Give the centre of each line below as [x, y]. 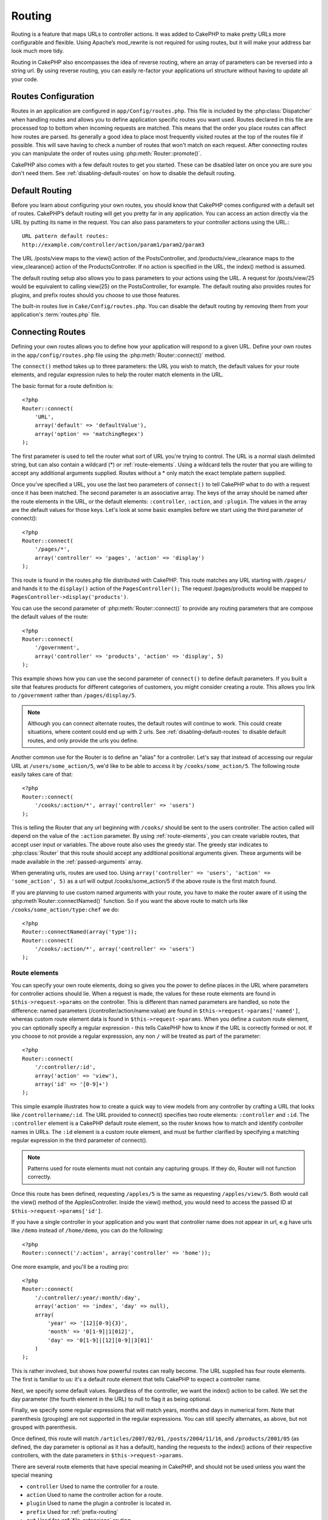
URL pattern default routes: [65, 236]
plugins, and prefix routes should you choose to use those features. [96, 295]
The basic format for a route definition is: [62, 385]
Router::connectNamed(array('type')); [80, 932]
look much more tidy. [38, 51]
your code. [25, 79]
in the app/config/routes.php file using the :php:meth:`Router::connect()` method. [118, 355]
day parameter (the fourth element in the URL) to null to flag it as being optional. [111, 1399]
